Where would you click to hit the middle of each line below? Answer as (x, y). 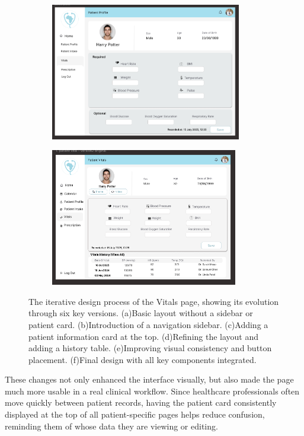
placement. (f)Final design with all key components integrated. (143, 359)
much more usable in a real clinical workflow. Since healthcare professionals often (152, 391)
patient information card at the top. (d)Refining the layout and (144, 336)
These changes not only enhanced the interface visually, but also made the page (149, 379)
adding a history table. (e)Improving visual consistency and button (150, 348)
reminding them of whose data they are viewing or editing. (111, 426)
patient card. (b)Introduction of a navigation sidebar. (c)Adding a (148, 324)
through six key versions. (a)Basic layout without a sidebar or (141, 313)
